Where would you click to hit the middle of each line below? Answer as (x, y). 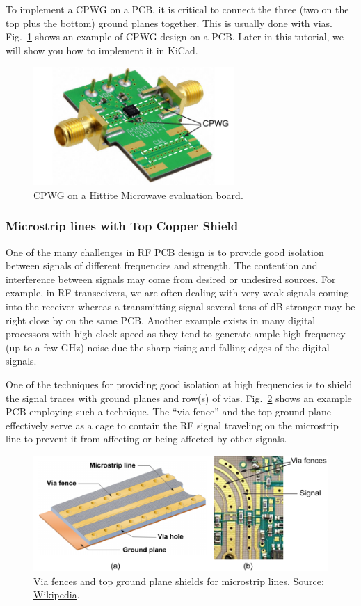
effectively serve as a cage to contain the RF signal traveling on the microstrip (172, 425)
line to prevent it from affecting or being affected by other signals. (146, 439)
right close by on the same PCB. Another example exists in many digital (161, 320)
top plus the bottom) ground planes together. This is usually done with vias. (169, 23)
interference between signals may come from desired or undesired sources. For (171, 279)
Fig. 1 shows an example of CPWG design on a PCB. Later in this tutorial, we (175, 37)
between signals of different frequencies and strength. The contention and (162, 265)
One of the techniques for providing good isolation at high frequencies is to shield (179, 384)
